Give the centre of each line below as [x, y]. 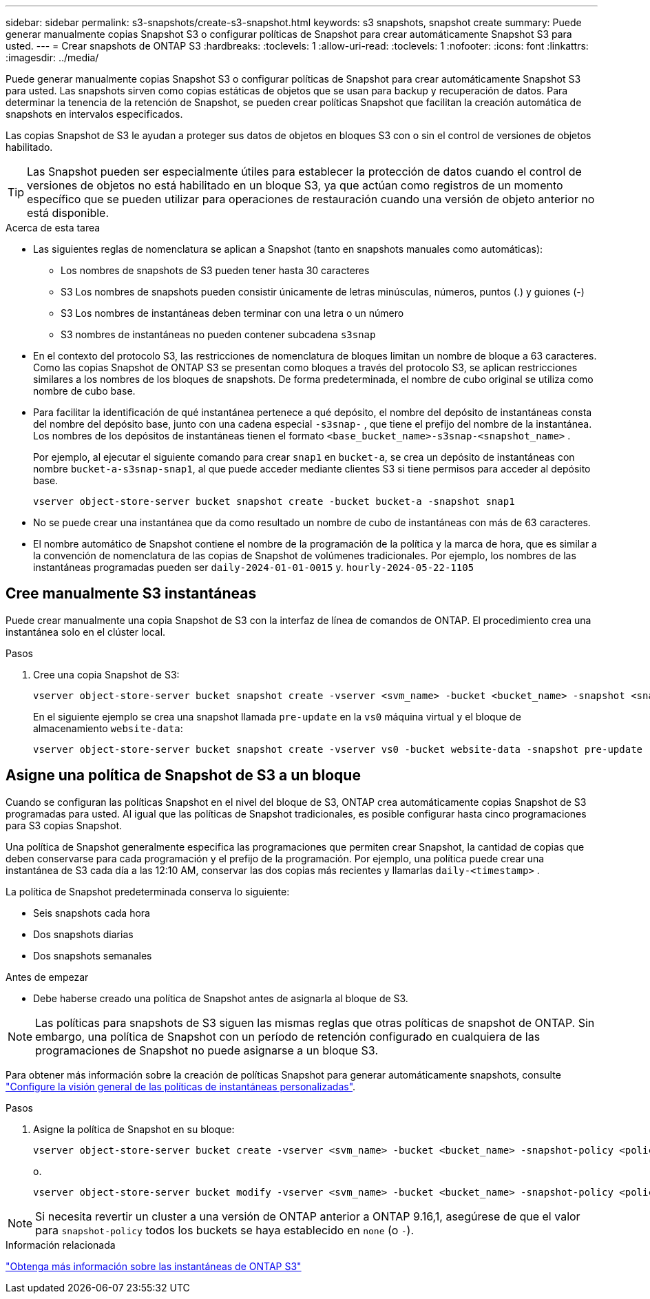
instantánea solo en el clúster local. [86, 632]
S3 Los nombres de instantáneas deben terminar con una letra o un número [232, 313]
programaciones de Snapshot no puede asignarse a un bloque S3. [207, 1050]
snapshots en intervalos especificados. [94, 114]
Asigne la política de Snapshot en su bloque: [134, 1129]
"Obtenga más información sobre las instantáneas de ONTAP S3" [154, 1266]
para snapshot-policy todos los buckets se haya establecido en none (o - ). [224, 1230]
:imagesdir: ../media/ [52, 58]
